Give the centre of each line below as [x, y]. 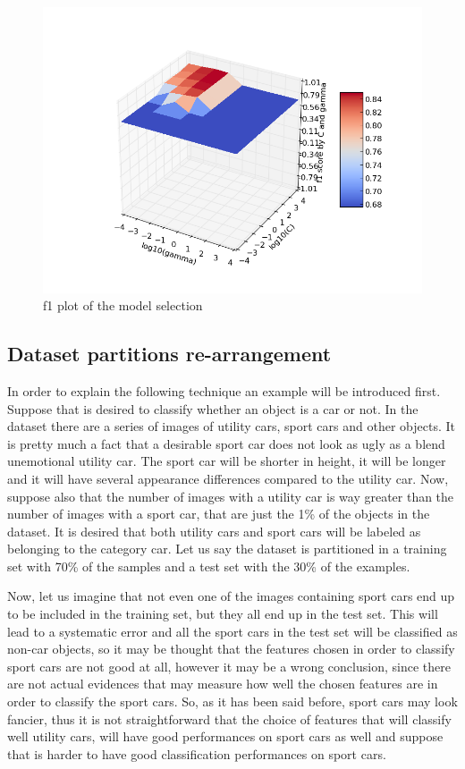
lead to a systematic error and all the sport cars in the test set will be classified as [232, 631]
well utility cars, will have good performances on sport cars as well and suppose [225, 736]
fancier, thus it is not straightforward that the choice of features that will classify [229, 718]
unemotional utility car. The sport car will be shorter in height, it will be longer [227, 461]
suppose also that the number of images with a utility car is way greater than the [231, 496]
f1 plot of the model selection [123, 305]
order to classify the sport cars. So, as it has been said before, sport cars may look [232, 701]
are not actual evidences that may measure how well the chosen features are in [223, 684]
